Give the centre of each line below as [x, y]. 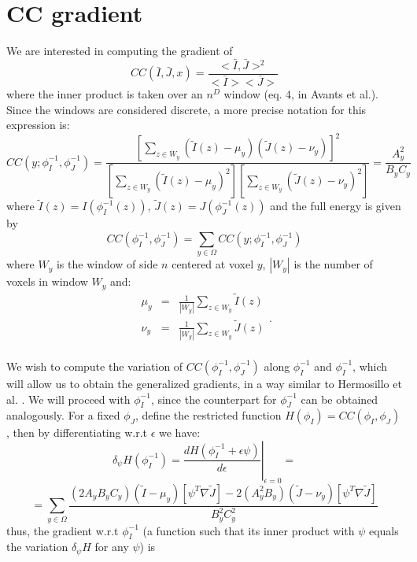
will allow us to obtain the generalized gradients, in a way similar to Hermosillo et [204, 383]
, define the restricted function [208, 415]
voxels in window [47, 281]
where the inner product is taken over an [105, 94]
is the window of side [107, 264]
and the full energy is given [336, 206]
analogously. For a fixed [63, 415]
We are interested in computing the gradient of [120, 51]
